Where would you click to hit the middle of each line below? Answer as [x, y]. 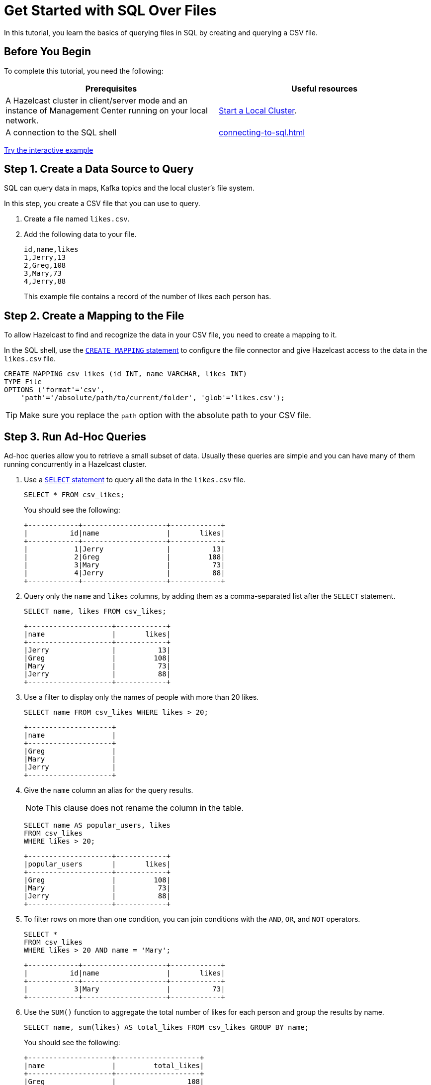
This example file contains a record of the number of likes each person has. [148, 297]
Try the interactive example [49, 150]
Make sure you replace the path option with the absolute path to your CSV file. [165, 415]
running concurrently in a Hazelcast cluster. [75, 464]
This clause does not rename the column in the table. [145, 808]
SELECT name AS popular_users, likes [97, 825]
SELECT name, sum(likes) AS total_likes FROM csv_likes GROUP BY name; [167, 1028]
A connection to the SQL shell [61, 132]
